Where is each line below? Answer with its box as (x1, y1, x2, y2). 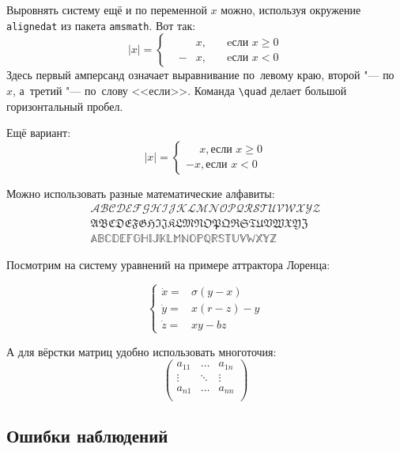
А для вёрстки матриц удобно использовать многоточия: (6, 343, 277, 359)
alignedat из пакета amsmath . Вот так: (6, 17, 196, 33)
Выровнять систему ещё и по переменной (6, 2, 207, 17)
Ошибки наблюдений (6, 423, 168, 447)
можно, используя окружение (221, 2, 361, 17)
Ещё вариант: (6, 124, 71, 141)
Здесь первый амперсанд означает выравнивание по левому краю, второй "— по (6, 66, 394, 83)
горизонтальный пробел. (6, 97, 123, 114)
